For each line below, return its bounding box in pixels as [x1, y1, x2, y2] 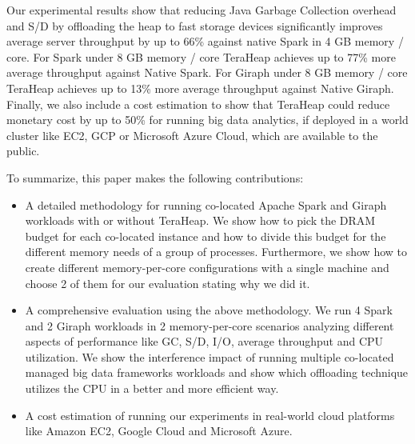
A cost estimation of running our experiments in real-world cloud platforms [25, 406, 395, 423]
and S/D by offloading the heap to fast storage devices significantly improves [6, 17, 383, 34]
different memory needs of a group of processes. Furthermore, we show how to [25, 243, 407, 260]
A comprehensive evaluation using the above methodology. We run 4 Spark [25, 302, 393, 318]
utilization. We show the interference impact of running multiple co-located [25, 348, 394, 365]
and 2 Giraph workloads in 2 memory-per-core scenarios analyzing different [25, 317, 394, 334]
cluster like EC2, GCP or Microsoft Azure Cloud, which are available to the [6, 126, 378, 143]
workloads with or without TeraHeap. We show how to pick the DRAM [25, 212, 376, 229]
